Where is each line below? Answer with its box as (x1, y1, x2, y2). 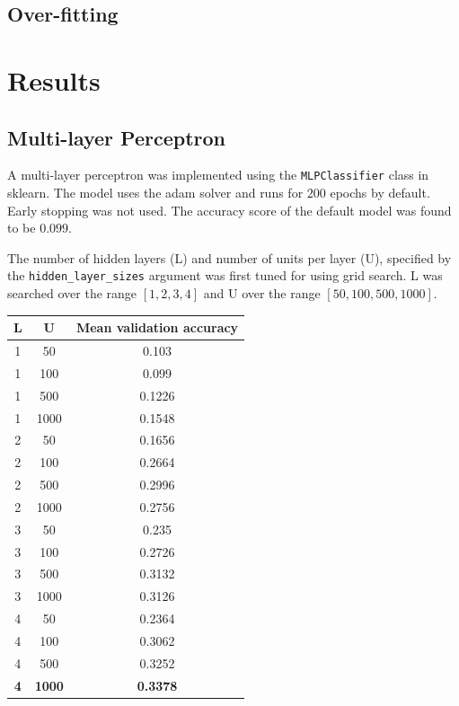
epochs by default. (330, 183, 430, 202)
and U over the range (203, 284, 321, 303)
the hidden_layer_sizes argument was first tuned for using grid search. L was (7, 266, 443, 285)
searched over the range (7, 284, 137, 303)
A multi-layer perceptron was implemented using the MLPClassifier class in (7, 165, 429, 184)
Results (7, 61, 101, 98)
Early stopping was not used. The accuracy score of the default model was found (7, 200, 452, 219)
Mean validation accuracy (75, 318, 239, 337)
